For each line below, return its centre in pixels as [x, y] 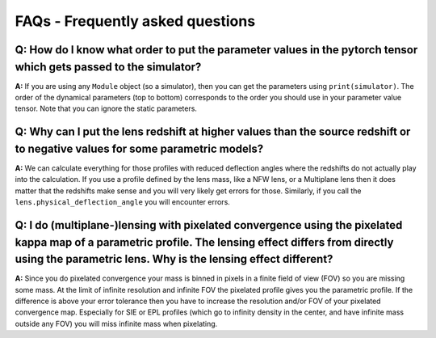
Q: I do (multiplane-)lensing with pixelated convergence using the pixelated [209, 225]
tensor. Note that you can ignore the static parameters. [106, 108]
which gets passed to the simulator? [108, 67]
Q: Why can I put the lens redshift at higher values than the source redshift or [213, 132]
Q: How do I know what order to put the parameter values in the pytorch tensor [216, 50]
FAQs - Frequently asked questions [135, 21]
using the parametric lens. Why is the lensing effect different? [174, 259]
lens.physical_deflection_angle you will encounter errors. [122, 202]
